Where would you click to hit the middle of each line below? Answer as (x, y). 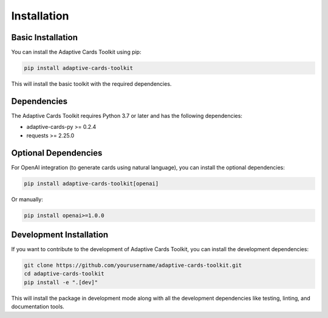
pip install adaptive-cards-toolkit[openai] (91, 183)
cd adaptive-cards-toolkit (64, 274)
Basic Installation (45, 37)
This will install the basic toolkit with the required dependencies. (91, 84)
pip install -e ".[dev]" (61, 282)
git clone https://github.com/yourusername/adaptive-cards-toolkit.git (133, 265)
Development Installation (60, 234)
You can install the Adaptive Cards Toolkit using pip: (76, 52)
